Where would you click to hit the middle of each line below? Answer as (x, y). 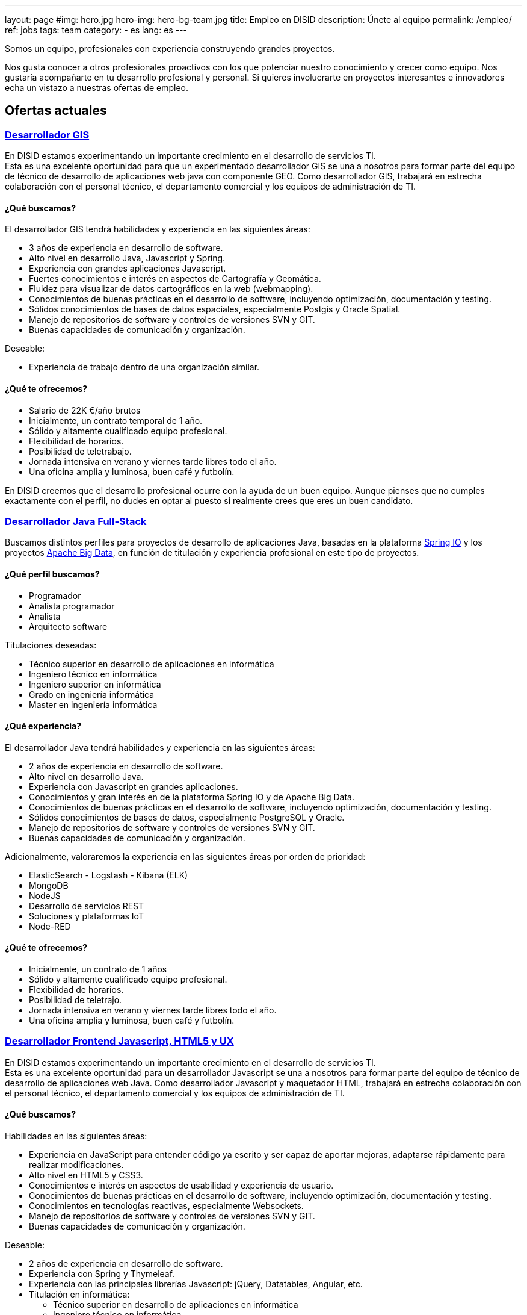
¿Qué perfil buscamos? (52, 574)
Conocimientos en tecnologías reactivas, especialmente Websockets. (166, 1206)
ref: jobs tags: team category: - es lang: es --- (96, 30)
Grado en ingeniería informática (92, 694)
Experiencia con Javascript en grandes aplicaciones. (134, 786)
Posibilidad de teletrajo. (76, 1000)
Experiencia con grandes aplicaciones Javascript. (128, 269)
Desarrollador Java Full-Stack (76, 522)
